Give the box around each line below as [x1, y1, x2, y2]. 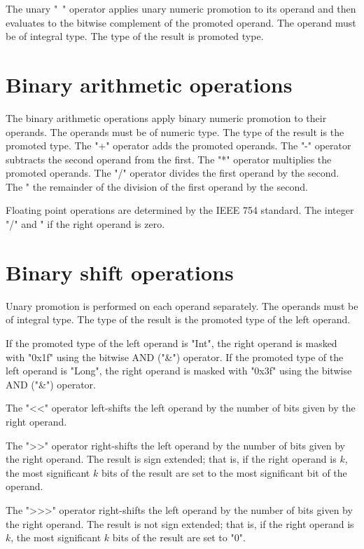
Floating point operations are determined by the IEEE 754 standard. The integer [6, 203, 354, 217]
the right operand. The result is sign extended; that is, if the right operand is [6, 452, 337, 466]
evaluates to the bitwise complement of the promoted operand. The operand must [6, 15, 356, 29]
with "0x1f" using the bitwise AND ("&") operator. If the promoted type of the [6, 349, 344, 364]
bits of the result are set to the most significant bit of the [101, 465, 347, 480]
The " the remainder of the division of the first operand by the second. [6, 179, 308, 194]
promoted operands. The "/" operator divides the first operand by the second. [6, 165, 339, 180]
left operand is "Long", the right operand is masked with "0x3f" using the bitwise [6, 363, 352, 378]
